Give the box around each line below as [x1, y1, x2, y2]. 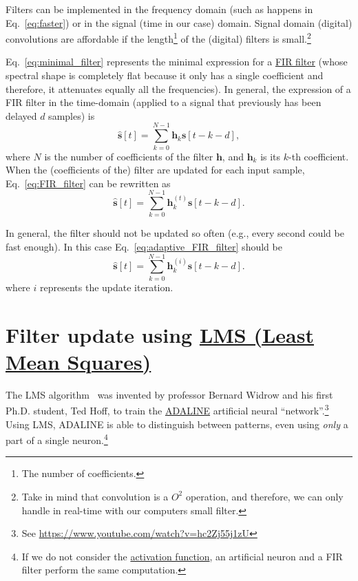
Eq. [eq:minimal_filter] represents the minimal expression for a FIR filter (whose [6, 54, 348, 69]
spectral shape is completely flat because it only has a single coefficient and [6, 68, 324, 83]
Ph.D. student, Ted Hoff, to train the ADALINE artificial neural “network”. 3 [6, 401, 329, 417]
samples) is [48, 108, 95, 123]
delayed [6, 108, 37, 123]
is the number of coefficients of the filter [44, 149, 213, 163]
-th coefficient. [288, 149, 349, 163]
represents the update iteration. [39, 279, 173, 294]
